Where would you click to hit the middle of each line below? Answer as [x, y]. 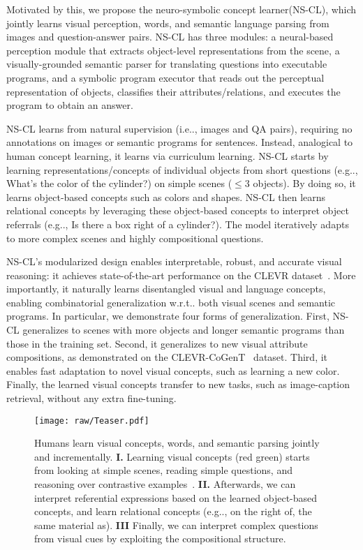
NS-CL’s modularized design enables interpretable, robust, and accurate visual [174, 261]
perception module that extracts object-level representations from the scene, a [173, 50]
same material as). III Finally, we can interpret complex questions [176, 525]
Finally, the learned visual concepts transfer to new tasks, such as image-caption [178, 384]
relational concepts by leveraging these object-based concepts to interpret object [178, 210]
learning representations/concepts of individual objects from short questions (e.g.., [182, 169]
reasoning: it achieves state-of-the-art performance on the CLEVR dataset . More [181, 275]
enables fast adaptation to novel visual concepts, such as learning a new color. [173, 370]
